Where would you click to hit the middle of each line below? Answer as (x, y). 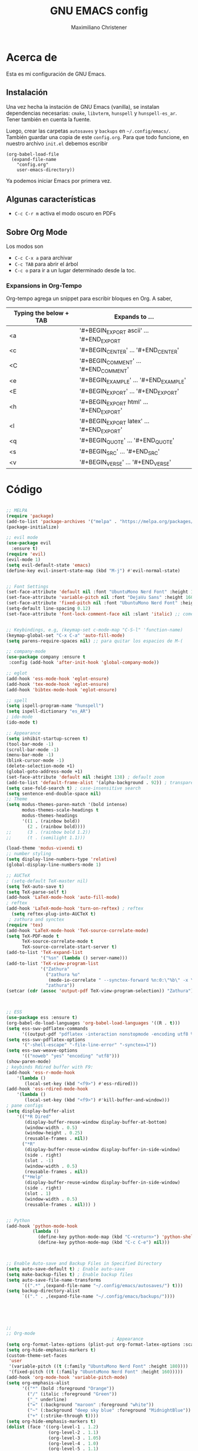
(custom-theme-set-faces (37, 1355)
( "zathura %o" (63, 975)
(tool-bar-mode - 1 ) (30, 744)
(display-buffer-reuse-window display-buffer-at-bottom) (96, 1122)
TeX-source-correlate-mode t (57, 941)
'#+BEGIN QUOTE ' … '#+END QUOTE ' (127, 441)
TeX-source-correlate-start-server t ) (69, 947)
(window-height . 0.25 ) (54, 1133)
